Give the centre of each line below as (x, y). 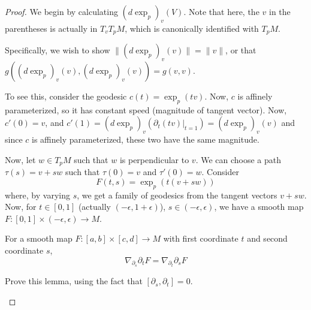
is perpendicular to (154, 159)
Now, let (20, 159)
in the (280, 11)
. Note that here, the (221, 11)
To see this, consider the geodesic (66, 96)
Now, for (21, 207)
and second (267, 238)
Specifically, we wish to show (58, 50)
